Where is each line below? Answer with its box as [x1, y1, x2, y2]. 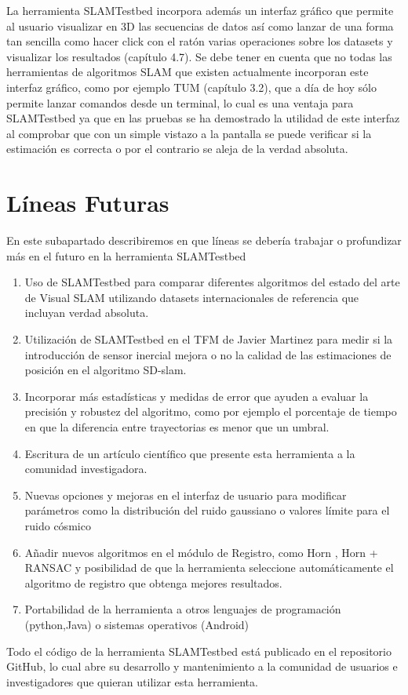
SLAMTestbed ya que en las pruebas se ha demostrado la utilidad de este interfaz [6, 110, 400, 126]
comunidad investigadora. [24, 460, 148, 477]
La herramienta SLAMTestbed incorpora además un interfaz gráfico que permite [6, 2, 394, 18]
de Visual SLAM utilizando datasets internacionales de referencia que [24, 289, 359, 305]
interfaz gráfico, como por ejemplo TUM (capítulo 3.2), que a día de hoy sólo [6, 78, 377, 95]
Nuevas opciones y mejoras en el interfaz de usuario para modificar [24, 486, 347, 503]
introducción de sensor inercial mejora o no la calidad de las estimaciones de [24, 346, 392, 362]
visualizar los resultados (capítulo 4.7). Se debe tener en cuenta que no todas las [6, 48, 392, 64]
